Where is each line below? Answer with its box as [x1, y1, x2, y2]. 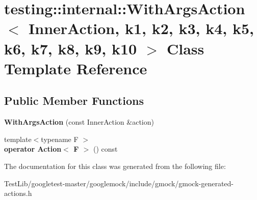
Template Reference [4, 58, 147, 78]
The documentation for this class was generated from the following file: [4, 160, 226, 171]
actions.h [4, 188, 32, 198]
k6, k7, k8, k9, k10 [4, 38, 137, 59]
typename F [41, 133, 79, 144]
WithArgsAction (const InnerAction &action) [4, 117, 154, 127]
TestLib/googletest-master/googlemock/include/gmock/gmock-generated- [4, 178, 234, 188]
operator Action [4, 144, 62, 154]
